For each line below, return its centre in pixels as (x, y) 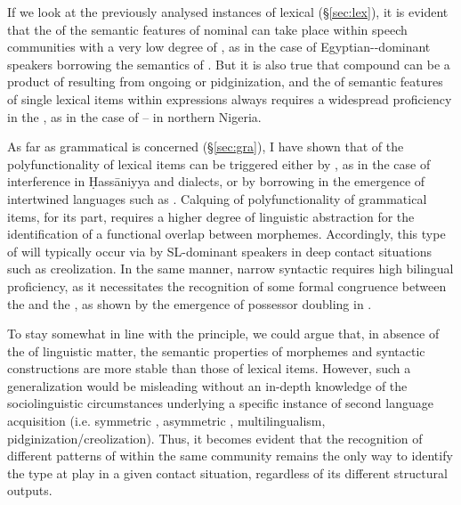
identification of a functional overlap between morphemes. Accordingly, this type (226, 234)
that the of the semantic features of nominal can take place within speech (207, 29)
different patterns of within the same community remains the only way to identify (230, 456)
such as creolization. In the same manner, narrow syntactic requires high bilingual (230, 269)
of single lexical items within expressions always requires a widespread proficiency (230, 98)
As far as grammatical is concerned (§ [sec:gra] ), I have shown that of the (206, 147)
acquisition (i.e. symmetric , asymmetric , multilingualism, (166, 421)
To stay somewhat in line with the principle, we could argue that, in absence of (223, 334)
